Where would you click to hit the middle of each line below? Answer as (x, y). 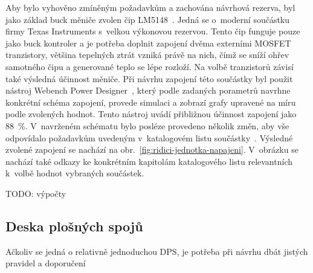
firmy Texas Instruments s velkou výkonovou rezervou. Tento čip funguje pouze (153, 31)
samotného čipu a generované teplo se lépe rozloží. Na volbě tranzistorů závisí (150, 66)
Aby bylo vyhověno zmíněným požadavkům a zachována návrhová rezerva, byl (150, 7)
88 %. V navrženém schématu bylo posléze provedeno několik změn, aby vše (147, 125)
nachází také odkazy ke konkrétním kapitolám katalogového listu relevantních (149, 161)
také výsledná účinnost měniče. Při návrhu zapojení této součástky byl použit (149, 78)
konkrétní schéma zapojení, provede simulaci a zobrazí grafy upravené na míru (151, 102)
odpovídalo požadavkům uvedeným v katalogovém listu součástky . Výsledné (149, 137)
